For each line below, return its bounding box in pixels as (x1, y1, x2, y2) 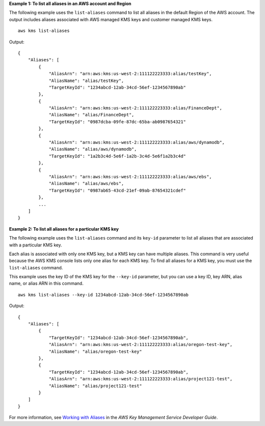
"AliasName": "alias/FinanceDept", (49, 112, 134, 118)
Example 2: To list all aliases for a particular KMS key (9, 226, 119, 232)
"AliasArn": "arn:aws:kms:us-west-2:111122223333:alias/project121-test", (49, 376, 233, 382)
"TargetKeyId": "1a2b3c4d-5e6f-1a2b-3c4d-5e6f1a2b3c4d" (49, 153, 186, 159)
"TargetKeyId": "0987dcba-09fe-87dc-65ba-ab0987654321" (49, 119, 186, 125)
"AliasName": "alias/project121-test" (49, 383, 142, 389)
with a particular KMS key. (9, 242, 62, 248)
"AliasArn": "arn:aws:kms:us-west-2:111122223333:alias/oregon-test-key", (49, 342, 233, 347)
